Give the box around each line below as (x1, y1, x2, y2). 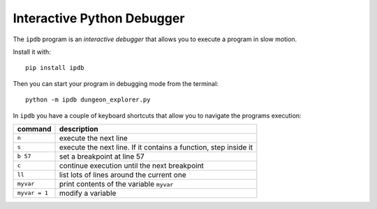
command (17, 124, 52, 134)
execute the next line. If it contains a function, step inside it (59, 142, 253, 152)
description (59, 124, 98, 134)
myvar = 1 (17, 189, 49, 197)
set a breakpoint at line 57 (59, 151, 145, 161)
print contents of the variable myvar (59, 179, 174, 189)
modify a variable (59, 188, 117, 198)
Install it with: (13, 48, 52, 56)
